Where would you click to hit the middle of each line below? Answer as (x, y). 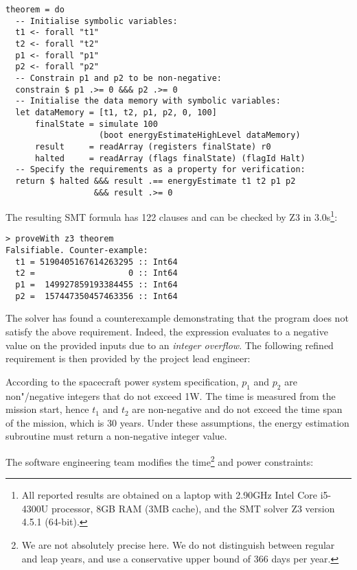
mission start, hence (47, 409)
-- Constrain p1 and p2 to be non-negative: (118, 78)
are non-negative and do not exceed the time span (237, 409)
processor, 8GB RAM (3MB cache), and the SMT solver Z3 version (193, 508)
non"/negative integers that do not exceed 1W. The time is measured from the (171, 395)
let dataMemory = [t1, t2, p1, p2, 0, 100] (116, 112)
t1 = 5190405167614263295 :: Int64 (96, 262)
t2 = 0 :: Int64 (96, 273)
